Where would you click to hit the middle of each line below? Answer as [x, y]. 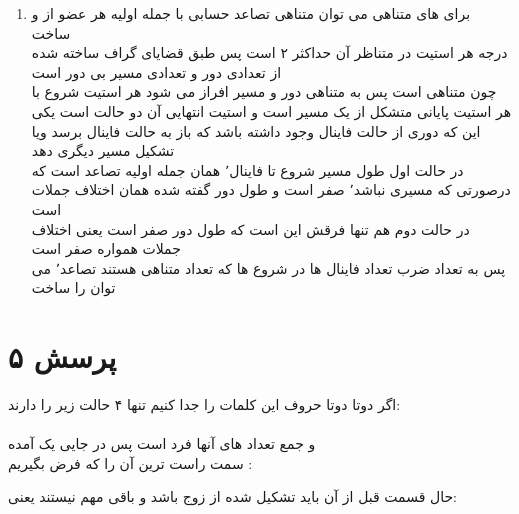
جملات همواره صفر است [106, 248]
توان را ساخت [73, 287]
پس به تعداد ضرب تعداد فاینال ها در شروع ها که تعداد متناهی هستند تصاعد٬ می [268, 267]
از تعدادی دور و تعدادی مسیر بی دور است [156, 71]
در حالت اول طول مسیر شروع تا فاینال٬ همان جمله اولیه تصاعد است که [247, 169]
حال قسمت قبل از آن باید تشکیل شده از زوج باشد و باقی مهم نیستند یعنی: [233, 496]
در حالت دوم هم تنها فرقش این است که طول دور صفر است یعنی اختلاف [250, 228]
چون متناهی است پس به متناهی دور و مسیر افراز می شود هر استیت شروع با [264, 91]
